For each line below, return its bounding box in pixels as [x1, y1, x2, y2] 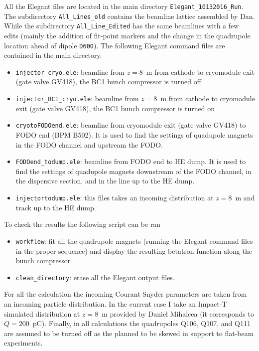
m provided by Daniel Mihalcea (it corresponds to [102, 308, 254, 319]
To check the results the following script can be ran [4, 219, 161, 229]
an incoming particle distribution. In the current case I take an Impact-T [4, 298, 227, 309]
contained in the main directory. [4, 50, 102, 60]
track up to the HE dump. [15, 202, 96, 212]
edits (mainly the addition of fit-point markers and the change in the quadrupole [4, 30, 251, 40]
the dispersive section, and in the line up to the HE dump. [15, 175, 195, 186]
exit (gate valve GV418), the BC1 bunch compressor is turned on [15, 103, 215, 113]
